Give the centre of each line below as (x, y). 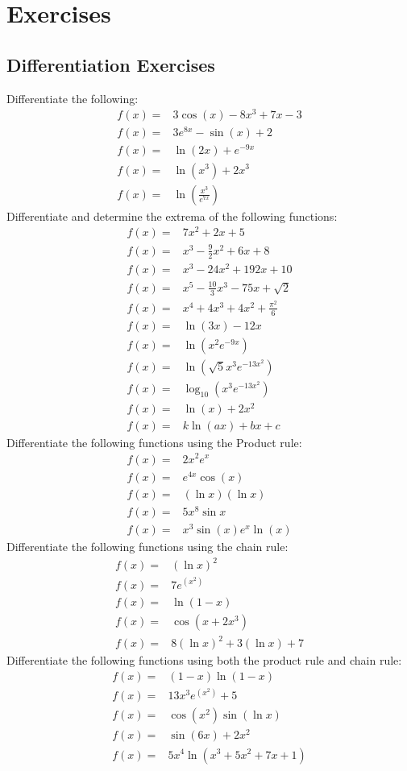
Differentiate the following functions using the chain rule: (147, 546)
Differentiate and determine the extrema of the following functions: (172, 216)
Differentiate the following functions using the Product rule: (154, 442)
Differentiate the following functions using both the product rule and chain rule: (204, 660)
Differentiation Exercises (111, 64)
